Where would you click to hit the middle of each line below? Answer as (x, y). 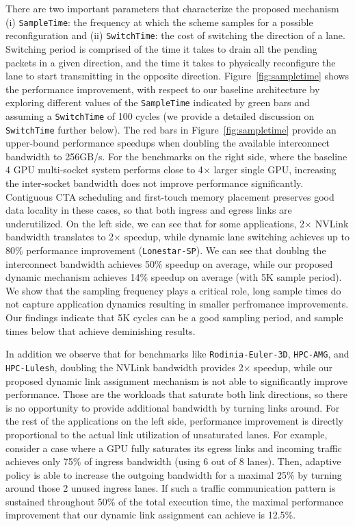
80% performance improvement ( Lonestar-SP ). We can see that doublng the (166, 250)
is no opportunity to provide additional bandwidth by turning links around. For (173, 407)
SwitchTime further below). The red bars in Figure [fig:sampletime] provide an (171, 129)
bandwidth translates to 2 (60, 237)
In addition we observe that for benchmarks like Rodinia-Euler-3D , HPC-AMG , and (177, 354)
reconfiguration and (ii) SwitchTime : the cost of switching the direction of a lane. (175, 35)
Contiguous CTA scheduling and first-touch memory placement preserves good (170, 196)
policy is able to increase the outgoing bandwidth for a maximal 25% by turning (174, 474)
